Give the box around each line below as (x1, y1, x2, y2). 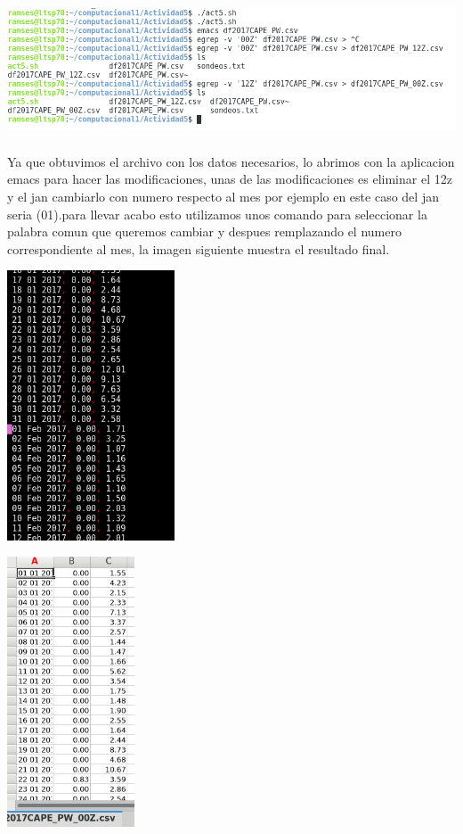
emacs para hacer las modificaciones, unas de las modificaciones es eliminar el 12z (7, 169, 452, 188)
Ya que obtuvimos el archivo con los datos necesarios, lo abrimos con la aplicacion (7, 152, 455, 170)
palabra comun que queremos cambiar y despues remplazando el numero (7, 222, 402, 241)
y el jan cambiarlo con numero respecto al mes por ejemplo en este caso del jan (7, 186, 439, 205)
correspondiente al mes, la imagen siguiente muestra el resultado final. (7, 239, 390, 258)
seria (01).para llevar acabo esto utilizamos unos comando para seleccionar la (7, 204, 427, 223)
